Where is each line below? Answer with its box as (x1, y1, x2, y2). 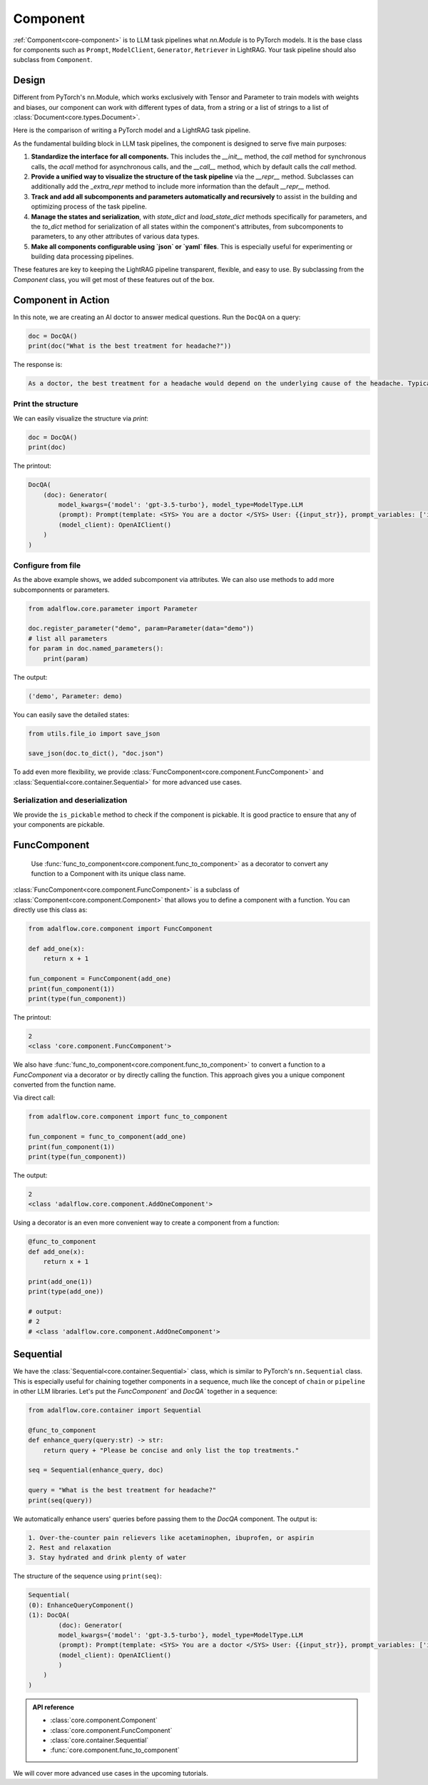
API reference (32, 1703, 75, 1711)
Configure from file (13, 560, 81, 570)
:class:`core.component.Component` (50, 1716, 158, 1724)
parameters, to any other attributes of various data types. (31, 232, 200, 241)
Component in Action (13, 293, 110, 306)
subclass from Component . (13, 56, 93, 64)
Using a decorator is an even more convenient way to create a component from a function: (13, 1218, 280, 1227)
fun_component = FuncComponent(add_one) (28, 975, 171, 983)
